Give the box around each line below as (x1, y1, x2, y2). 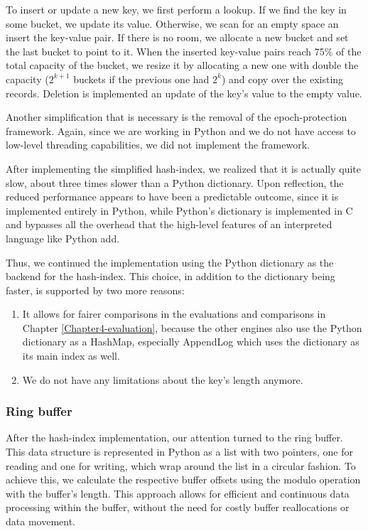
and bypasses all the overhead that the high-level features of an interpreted (6, 217, 332, 232)
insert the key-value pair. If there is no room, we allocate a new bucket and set (6, 30, 349, 45)
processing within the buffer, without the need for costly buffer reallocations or (6, 500, 350, 515)
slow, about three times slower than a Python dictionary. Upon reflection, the (6, 175, 344, 190)
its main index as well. (22, 348, 120, 363)
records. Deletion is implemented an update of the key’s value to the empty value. (6, 85, 362, 100)
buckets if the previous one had (73, 71, 210, 86)
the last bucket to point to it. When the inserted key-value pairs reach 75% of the (6, 43, 362, 58)
